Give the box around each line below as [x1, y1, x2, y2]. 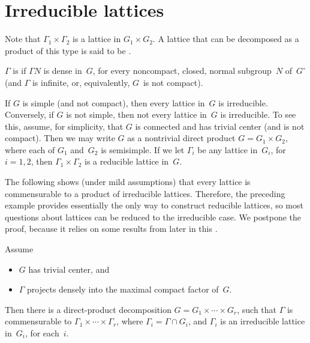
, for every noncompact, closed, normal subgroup [92, 64, 272, 77]
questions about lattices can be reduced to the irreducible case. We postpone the [5, 210, 301, 223]
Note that [5, 32, 41, 45]
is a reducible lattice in [85, 155, 169, 168]
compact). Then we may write [5, 132, 115, 144]
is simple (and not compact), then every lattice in [22, 96, 205, 109]
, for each [25, 327, 59, 339]
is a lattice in [73, 32, 121, 45]
